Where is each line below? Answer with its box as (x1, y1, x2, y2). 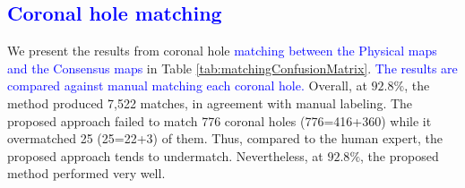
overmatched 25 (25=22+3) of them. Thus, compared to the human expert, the (7, 129, 443, 148)
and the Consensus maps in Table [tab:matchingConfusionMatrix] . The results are (7, 58, 458, 77)
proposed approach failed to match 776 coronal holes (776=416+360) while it (7, 111, 432, 130)
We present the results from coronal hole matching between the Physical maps (7, 41, 437, 60)
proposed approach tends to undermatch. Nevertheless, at (7, 146, 323, 165)
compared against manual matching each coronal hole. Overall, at (7, 76, 367, 95)
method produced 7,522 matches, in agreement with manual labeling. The (7, 93, 413, 112)
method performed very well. (7, 164, 166, 183)
